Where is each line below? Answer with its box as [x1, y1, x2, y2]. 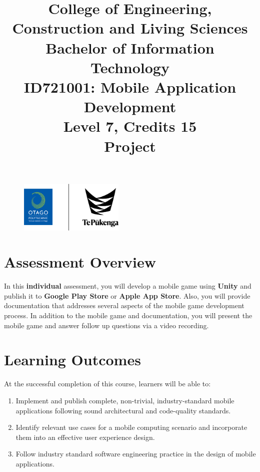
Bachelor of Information [45, 37, 214, 58]
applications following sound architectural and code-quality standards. [15, 405, 231, 415]
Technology [90, 57, 169, 77]
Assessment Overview [4, 252, 156, 272]
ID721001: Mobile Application [23, 76, 236, 97]
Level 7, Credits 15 [63, 116, 197, 136]
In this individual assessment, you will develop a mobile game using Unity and [4, 281, 251, 291]
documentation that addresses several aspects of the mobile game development [4, 300, 244, 311]
